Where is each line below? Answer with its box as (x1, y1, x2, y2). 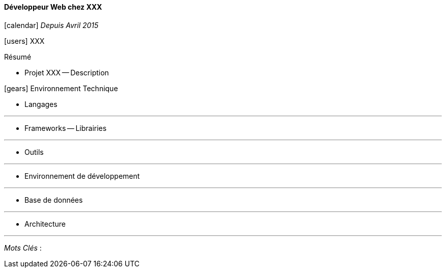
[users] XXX (4, 36, 45, 45)
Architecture (24, 219, 66, 228)
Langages (24, 99, 58, 108)
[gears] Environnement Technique (4, 84, 118, 93)
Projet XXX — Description (24, 68, 109, 77)
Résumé (4, 52, 32, 61)
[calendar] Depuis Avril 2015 (4, 20, 99, 30)
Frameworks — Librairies (24, 123, 107, 132)
